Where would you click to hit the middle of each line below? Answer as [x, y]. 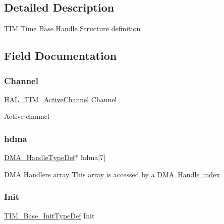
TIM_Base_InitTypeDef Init [49, 215]
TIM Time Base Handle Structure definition [72, 28]
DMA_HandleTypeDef [40, 157]
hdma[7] [93, 157]
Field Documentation [61, 56]
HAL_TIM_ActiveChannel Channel [61, 99]
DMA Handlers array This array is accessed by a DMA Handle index [112, 174]
